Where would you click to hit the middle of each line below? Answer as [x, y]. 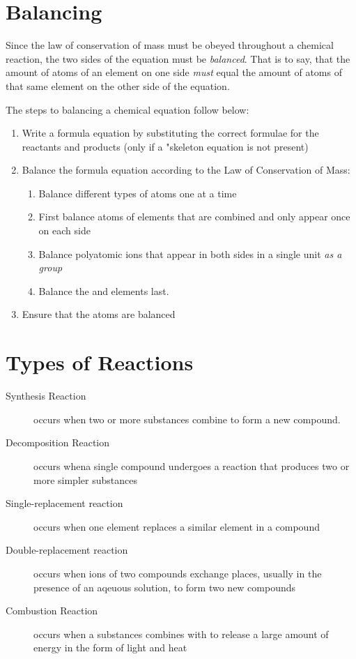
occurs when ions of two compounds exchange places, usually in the [178, 573]
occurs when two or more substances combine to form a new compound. [187, 419]
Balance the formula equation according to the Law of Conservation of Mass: [186, 170]
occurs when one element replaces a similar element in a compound [177, 526]
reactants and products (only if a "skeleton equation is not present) [165, 146]
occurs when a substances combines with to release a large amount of [181, 634]
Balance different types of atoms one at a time [138, 193]
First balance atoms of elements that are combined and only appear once [194, 217]
